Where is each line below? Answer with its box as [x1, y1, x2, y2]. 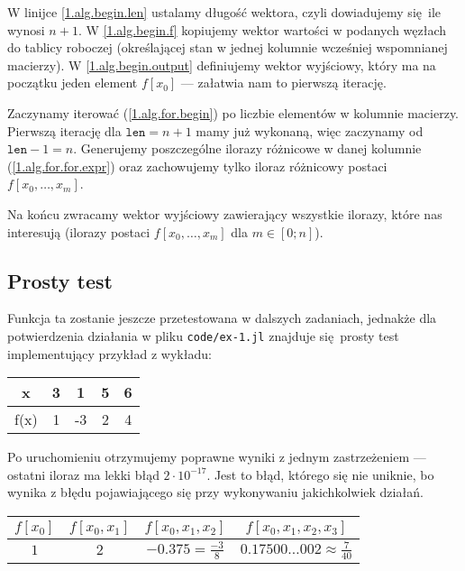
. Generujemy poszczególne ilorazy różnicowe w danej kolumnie [73, 139, 422, 158]
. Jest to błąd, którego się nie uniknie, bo [206, 465, 434, 484]
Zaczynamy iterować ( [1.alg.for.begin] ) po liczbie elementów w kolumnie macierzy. [7, 103, 459, 122]
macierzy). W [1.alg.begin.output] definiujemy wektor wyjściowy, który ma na [7, 55, 436, 74]
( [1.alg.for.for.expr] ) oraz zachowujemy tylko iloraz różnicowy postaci [7, 156, 387, 175]
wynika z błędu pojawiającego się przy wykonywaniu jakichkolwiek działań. [7, 483, 424, 502]
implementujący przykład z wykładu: [7, 344, 212, 363]
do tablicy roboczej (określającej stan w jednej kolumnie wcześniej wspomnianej [7, 38, 448, 57]
